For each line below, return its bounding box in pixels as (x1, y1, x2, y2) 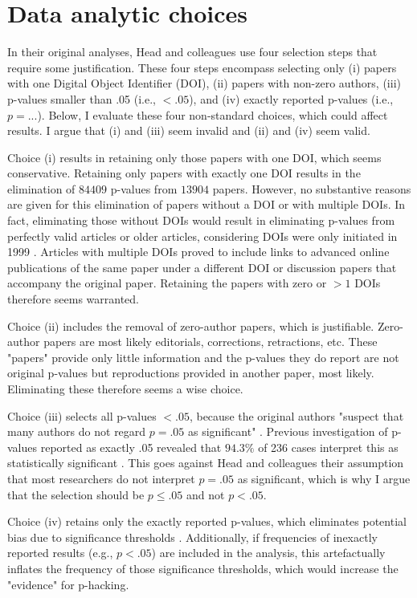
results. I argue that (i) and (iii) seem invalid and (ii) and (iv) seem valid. (7, 122, 370, 139)
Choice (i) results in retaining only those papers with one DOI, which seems (7, 148, 382, 165)
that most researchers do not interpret (7, 470, 195, 486)
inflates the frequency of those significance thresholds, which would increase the (7, 559, 399, 576)
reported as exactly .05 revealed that (40, 438, 222, 455)
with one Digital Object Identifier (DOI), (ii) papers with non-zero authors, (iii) (7, 75, 401, 92)
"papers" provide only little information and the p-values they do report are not (7, 348, 399, 365)
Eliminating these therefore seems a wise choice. (7, 380, 243, 397)
